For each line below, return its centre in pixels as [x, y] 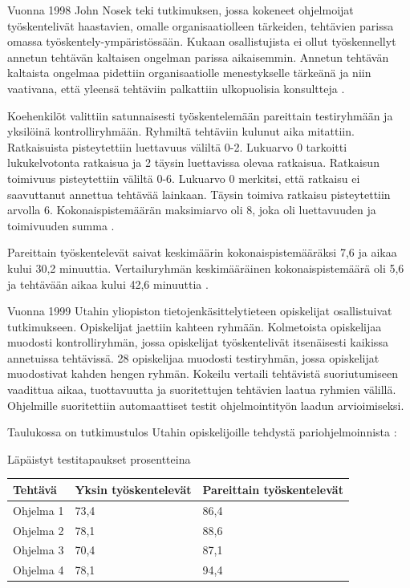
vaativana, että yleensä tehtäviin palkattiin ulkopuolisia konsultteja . [176, 88]
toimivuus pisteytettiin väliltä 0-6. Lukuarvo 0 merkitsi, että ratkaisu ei [184, 178]
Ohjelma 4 [39, 570]
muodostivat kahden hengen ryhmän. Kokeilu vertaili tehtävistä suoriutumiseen [203, 373]
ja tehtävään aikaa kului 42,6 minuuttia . [108, 284]
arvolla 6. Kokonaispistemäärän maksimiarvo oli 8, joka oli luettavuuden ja [192, 210]
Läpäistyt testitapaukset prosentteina [99, 458]
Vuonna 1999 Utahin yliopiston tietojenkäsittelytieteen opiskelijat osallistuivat [200, 311]
